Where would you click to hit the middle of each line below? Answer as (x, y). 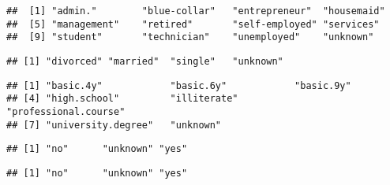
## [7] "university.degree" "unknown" (114, 125)
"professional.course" (66, 111)
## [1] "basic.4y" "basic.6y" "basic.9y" (179, 85)
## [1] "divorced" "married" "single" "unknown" (145, 61)
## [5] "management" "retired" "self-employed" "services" (193, 24)
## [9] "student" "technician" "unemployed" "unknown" (190, 37)
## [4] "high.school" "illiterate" (122, 99)
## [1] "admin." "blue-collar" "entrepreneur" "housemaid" (196, 11)
